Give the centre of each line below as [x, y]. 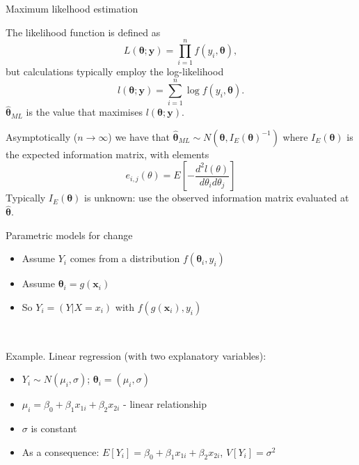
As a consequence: [61, 451]
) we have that [139, 136]
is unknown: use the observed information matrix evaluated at [217, 198]
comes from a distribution [125, 258]
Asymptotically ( [42, 136]
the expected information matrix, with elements [107, 154]
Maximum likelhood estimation [72, 8]
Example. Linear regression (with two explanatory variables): [136, 355]
